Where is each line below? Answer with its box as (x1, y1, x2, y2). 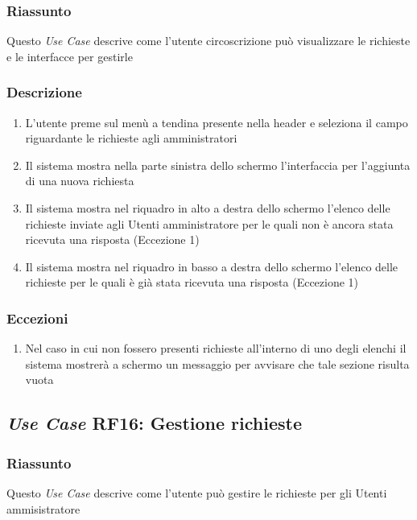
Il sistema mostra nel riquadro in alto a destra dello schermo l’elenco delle (25, 200, 390, 216)
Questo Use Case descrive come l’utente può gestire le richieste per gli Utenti (6, 484, 387, 501)
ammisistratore (6, 500, 81, 517)
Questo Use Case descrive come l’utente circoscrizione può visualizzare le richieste (6, 32, 411, 49)
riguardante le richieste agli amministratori (25, 130, 237, 147)
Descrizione (6, 82, 82, 102)
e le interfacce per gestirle (6, 47, 133, 64)
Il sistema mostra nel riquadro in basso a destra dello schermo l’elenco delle (25, 258, 398, 274)
